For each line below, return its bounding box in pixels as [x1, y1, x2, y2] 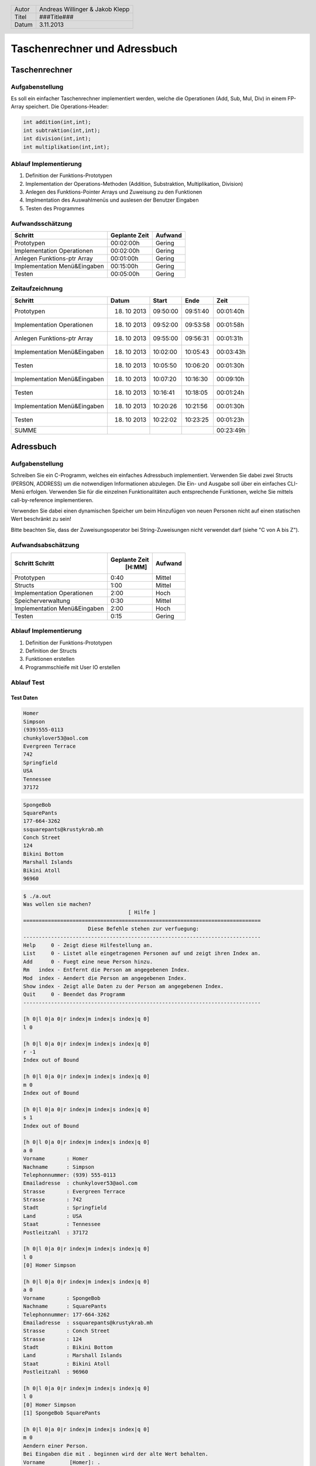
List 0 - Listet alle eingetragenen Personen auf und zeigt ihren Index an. [23, 950, 261, 957]
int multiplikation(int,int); [23, 144, 110, 150]
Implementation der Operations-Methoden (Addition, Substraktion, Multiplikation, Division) [25, 180, 243, 187]
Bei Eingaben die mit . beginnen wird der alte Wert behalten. [23, 1451, 209, 1457]
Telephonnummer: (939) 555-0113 [23, 1172, 116, 1178]
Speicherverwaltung [14, 596, 70, 605]
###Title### [39, 12, 74, 21]
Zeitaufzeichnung [11, 284, 63, 293]
